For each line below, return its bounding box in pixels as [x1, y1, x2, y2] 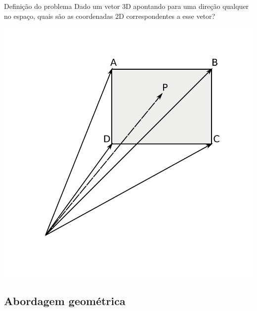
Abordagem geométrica [4, 293, 126, 309]
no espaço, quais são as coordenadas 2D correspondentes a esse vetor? [4, 10, 215, 21]
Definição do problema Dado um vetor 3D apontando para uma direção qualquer [4, 1, 249, 11]
